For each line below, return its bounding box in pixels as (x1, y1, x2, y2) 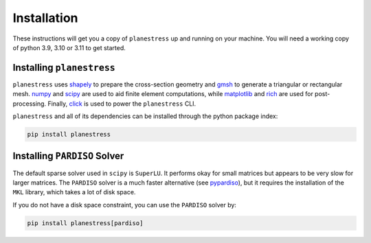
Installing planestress (12, 62, 116, 73)
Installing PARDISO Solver (12, 150, 124, 162)
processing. (12, 100, 47, 108)
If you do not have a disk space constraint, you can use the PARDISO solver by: (12, 200, 237, 209)
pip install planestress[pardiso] (27, 219, 144, 227)
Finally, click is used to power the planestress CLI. (47, 100, 196, 108)
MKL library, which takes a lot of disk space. (12, 188, 136, 196)
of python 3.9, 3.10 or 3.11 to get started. (12, 43, 126, 51)
